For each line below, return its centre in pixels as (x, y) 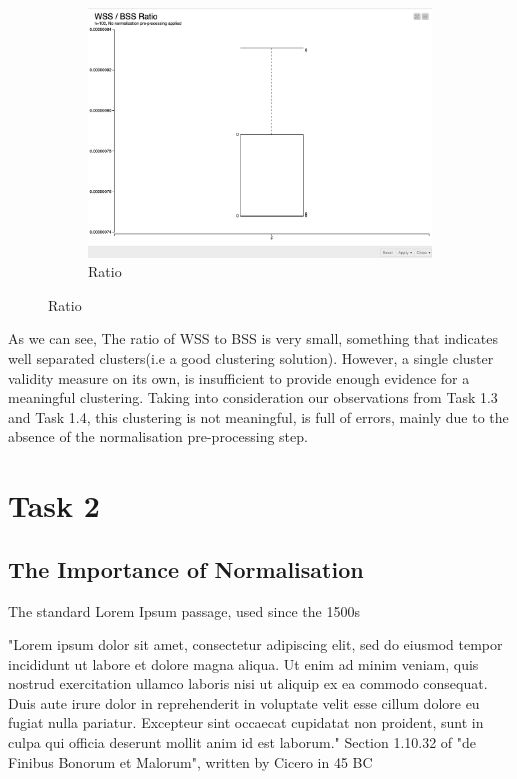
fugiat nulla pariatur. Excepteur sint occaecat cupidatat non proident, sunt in (246, 722)
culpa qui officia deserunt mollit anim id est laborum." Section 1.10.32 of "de (242, 742)
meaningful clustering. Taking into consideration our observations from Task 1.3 (253, 397)
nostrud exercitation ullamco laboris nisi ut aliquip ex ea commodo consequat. (248, 683)
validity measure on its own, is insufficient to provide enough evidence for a (239, 377)
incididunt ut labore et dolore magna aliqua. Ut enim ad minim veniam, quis (243, 663)
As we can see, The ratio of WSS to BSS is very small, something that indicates (253, 338)
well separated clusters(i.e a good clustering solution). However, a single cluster (251, 357)
